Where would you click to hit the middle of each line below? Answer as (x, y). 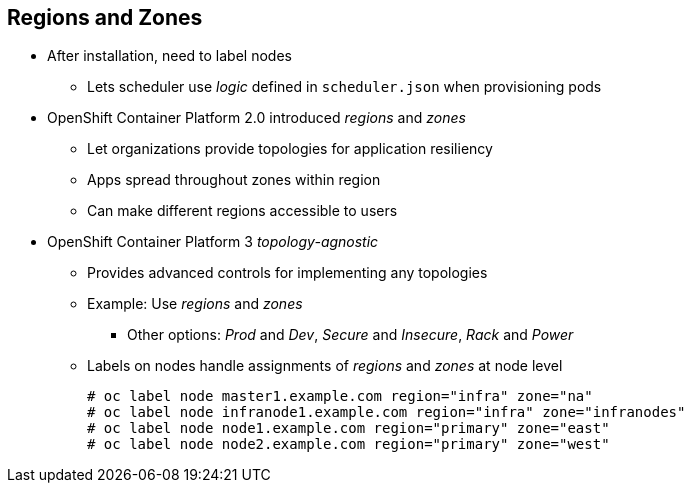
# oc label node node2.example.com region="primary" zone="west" (348, 444)
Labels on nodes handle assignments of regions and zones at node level (325, 366)
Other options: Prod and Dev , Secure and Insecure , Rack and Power (350, 335)
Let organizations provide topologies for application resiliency (290, 149)
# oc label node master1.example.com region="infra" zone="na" (340, 396)
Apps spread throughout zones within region (234, 180)
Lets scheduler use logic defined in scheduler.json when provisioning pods (344, 87)
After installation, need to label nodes (169, 56)
